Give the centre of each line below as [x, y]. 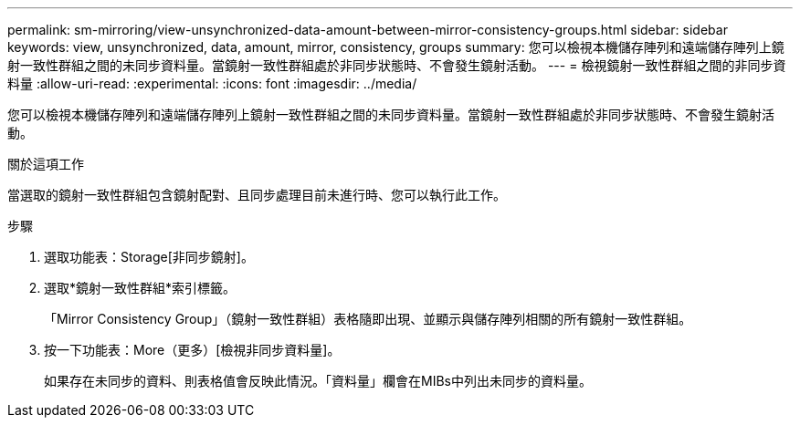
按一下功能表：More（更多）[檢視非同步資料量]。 [192, 350]
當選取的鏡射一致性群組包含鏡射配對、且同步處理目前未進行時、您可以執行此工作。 [257, 195]
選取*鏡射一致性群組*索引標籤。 [140, 288]
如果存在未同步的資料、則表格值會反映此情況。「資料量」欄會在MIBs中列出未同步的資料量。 [318, 381]
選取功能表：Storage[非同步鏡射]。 [149, 257]
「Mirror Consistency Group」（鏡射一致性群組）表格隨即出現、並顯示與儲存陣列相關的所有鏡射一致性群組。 [368, 319]
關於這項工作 [46, 164]
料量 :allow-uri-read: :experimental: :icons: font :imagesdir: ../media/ [212, 83]
